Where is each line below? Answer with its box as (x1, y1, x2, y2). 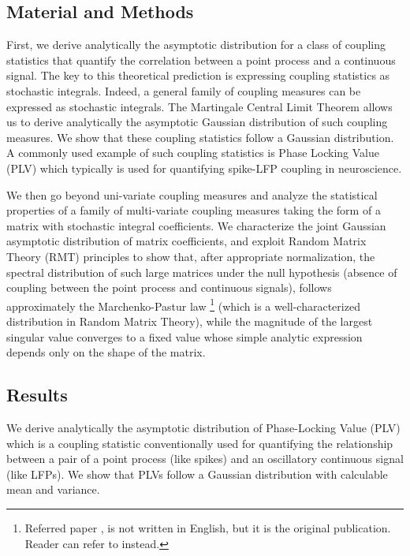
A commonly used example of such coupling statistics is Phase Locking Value (6, 144, 380, 161)
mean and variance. (6, 481, 100, 498)
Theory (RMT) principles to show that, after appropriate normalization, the (6, 248, 375, 264)
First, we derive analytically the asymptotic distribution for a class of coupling (6, 36, 386, 53)
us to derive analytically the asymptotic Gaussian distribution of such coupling (6, 114, 388, 130)
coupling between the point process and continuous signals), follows (6, 279, 332, 296)
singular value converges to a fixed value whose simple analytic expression (6, 328, 363, 345)
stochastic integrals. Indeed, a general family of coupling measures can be (6, 82, 361, 99)
